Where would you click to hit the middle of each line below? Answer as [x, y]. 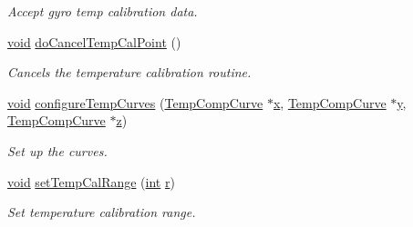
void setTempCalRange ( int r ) [91, 181]
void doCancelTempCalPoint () [94, 41]
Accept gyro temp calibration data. [103, 11]
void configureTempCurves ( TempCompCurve [135, 102]
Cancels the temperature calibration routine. [129, 72]
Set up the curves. [57, 150]
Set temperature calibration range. [102, 212]
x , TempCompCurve [330, 102]
